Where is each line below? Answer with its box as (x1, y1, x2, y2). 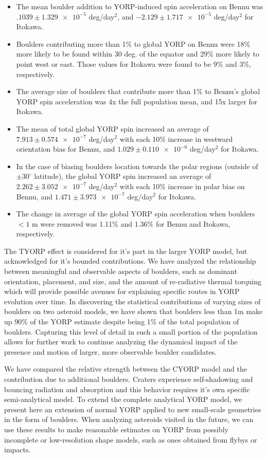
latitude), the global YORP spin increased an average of (34, 171, 211, 181)
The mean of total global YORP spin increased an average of (16, 123, 209, 134)
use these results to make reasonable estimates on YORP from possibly (4, 424, 228, 434)
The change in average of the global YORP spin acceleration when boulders (16, 208, 255, 219)
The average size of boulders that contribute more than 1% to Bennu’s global (16, 86, 260, 97)
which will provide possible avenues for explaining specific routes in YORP (4, 286, 240, 297)
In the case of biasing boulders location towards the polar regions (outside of (16, 160, 258, 171)
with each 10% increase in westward (119, 133, 233, 144)
